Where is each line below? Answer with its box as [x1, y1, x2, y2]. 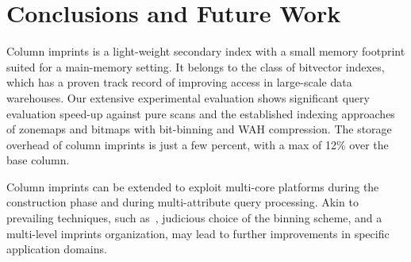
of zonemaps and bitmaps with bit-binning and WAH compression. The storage [6, 121, 392, 137]
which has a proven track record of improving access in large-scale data [6, 74, 352, 91]
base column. [6, 152, 70, 168]
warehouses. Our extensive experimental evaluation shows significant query [6, 89, 370, 106]
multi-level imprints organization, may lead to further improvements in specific [6, 225, 390, 241]
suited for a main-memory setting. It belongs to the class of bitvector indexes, [6, 58, 385, 75]
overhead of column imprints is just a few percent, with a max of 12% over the [6, 136, 389, 152]
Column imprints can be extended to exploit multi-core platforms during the [6, 178, 379, 195]
